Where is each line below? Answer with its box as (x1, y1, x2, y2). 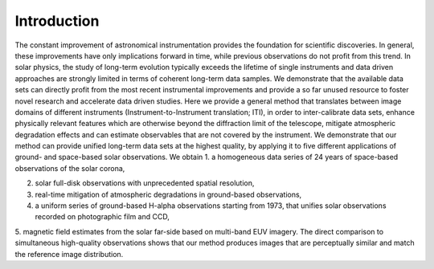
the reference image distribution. (14, 249, 124, 259)
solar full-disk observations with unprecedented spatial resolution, (35, 178, 255, 188)
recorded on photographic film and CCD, (35, 212, 170, 222)
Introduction (14, 12, 100, 30)
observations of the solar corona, (14, 163, 125, 173)
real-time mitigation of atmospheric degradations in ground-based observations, (35, 190, 302, 199)
